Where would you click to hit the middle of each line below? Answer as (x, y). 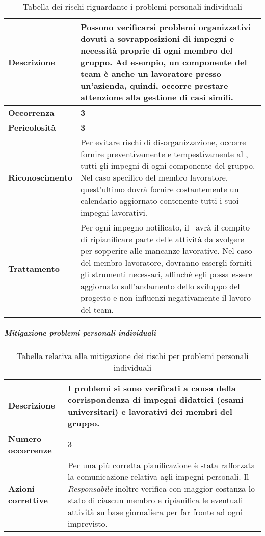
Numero (25, 438)
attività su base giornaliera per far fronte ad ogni (155, 512)
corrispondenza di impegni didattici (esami (156, 399)
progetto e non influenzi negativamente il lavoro (166, 298)
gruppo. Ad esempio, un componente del (164, 62)
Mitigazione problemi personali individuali (80, 332)
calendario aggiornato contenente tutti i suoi (160, 201)
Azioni (21, 488)
